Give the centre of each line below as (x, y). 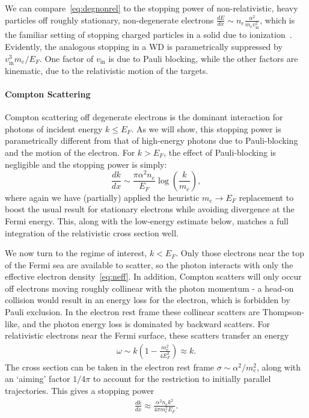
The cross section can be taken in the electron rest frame (110, 367)
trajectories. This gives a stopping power (80, 391)
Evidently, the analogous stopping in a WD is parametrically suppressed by (144, 47)
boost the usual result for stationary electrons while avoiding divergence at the (150, 209)
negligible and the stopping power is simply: (86, 164)
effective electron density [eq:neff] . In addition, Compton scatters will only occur (153, 276)
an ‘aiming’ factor (38, 379)
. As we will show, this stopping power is (206, 128)
